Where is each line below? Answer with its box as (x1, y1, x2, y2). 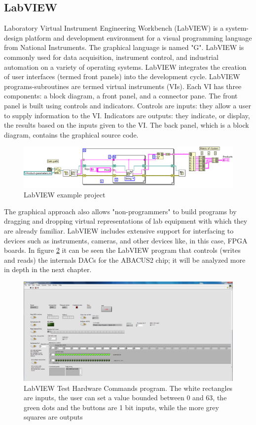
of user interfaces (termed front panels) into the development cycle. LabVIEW (4, 71, 240, 82)
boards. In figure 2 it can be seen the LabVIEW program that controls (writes (4, 245, 241, 255)
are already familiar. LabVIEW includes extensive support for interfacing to (4, 225, 234, 236)
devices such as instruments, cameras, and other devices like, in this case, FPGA (4, 235, 248, 245)
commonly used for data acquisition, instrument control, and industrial (4, 51, 219, 62)
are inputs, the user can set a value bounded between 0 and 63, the (24, 392, 227, 403)
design (4, 32, 23, 43)
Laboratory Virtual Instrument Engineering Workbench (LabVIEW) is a (4, 23, 223, 33)
